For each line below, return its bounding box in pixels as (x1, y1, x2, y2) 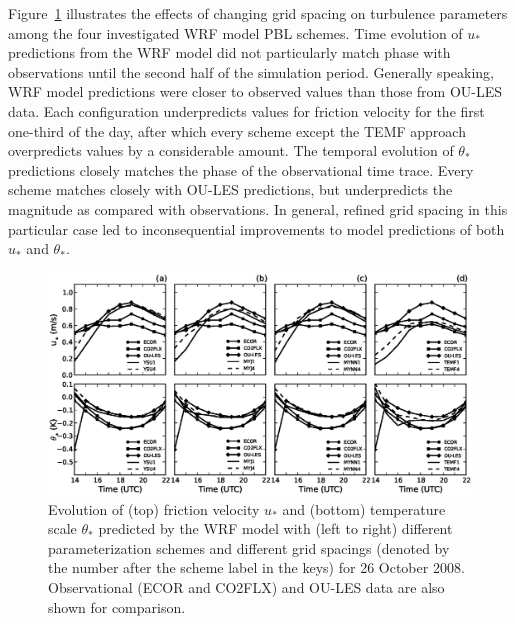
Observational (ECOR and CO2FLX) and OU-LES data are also (48, 577, 445, 598)
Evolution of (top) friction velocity (48, 498, 260, 519)
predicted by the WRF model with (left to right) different (98, 518, 453, 539)
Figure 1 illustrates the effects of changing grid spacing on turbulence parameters (8, 3, 508, 23)
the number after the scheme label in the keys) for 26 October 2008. (48, 557, 465, 578)
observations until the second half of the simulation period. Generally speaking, (8, 61, 494, 82)
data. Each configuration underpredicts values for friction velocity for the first (8, 100, 485, 121)
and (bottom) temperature (282, 498, 446, 519)
